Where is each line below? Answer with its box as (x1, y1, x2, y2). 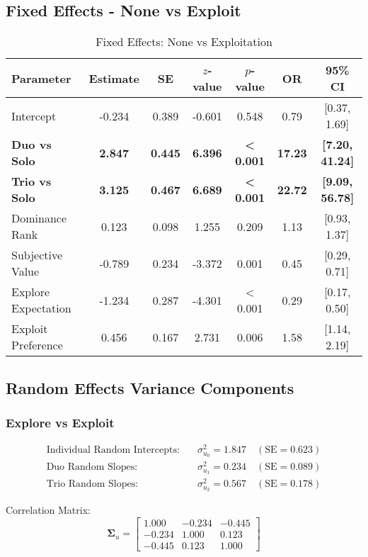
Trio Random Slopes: (46, 479, 139, 490)
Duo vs (11, 136, 52, 153)
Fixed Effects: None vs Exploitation (96, 33, 272, 50)
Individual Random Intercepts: (46, 445, 180, 456)
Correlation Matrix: (6, 502, 91, 517)
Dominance (11, 210, 67, 227)
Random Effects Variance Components (6, 376, 294, 398)
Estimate (88, 69, 140, 86)
